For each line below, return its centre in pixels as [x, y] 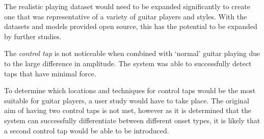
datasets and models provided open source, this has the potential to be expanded [131, 26]
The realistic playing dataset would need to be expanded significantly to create [127, 6]
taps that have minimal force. [50, 73]
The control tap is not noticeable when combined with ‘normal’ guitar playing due [132, 53]
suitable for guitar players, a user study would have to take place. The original [127, 100]
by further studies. [33, 36]
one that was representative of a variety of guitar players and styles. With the [126, 16]
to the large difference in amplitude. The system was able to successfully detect [128, 63]
